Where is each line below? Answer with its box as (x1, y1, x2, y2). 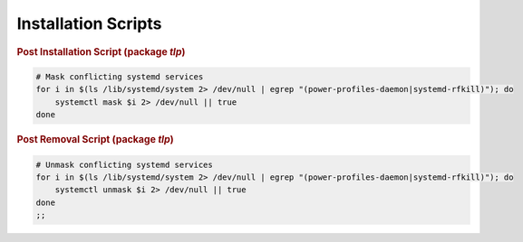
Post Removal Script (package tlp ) (16, 134, 174, 146)
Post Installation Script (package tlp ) (16, 45, 186, 58)
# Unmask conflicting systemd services (35, 159, 213, 170)
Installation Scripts (16, 14, 162, 33)
